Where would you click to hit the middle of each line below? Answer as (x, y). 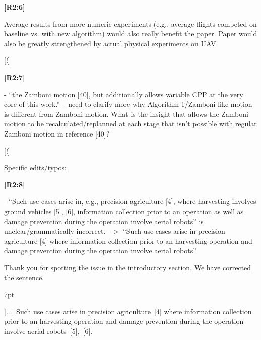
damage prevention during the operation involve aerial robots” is (104, 221)
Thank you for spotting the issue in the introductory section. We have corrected (128, 267)
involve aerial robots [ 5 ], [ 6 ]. (48, 331)
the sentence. (24, 277)
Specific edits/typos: (35, 167)
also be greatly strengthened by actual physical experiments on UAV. (111, 43)
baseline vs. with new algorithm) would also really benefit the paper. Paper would (131, 33)
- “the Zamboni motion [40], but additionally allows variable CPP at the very (124, 94)
